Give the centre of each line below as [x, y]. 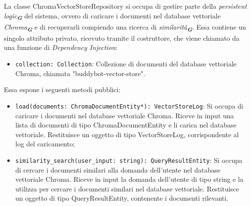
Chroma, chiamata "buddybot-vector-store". [80, 73]
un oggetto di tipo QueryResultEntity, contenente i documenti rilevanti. [122, 198]
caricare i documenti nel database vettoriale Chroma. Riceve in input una [125, 115]
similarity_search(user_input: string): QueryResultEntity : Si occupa [129, 160]
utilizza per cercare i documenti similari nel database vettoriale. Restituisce [127, 188]
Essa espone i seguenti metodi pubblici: [62, 89]
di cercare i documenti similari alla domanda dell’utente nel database [118, 169]
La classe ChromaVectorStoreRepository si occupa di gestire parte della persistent [125, 6]
